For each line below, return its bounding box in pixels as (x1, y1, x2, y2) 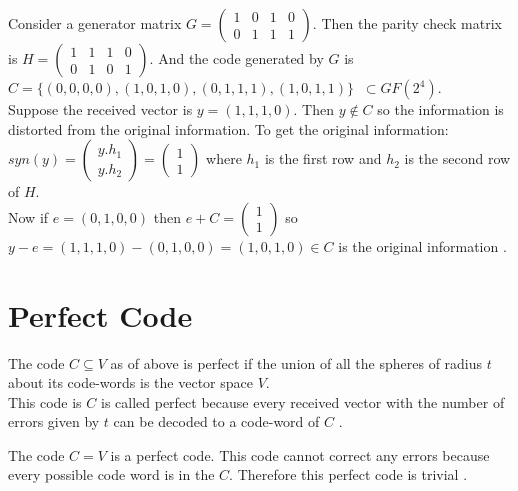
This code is (8, 391, 82, 412)
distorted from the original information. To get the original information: (8, 118, 449, 139)
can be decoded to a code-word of (113, 411, 320, 432)
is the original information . (338, 235, 507, 256)
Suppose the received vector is (8, 99, 193, 119)
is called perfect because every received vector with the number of (100, 391, 505, 412)
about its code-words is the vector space (8, 372, 253, 393)
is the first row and (264, 148, 382, 169)
